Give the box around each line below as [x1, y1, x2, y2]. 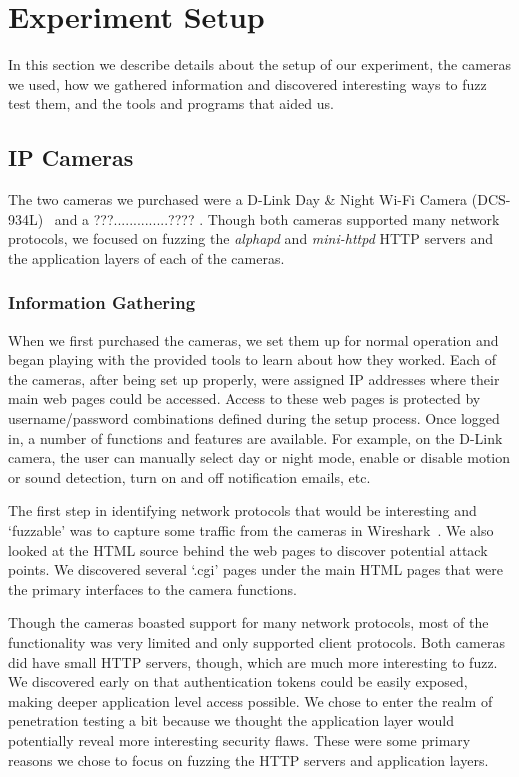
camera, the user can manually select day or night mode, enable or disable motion [8, 447, 511, 468]
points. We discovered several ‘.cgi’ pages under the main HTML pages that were [8, 559, 503, 580]
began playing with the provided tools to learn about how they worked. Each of [8, 349, 497, 370]
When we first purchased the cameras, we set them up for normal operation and [8, 329, 499, 350]
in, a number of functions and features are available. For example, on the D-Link [8, 427, 503, 448]
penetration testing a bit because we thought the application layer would [8, 710, 454, 731]
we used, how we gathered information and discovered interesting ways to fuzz [8, 73, 487, 94]
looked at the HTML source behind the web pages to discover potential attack [8, 539, 488, 560]
